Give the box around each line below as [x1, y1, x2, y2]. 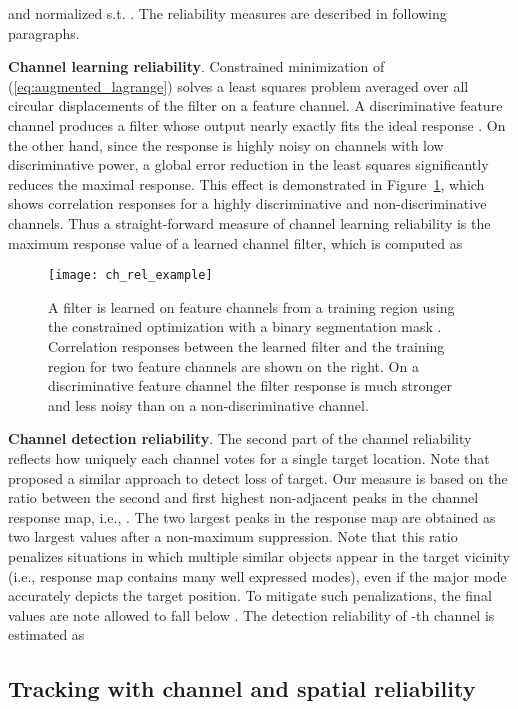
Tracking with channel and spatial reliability [8, 673, 476, 704]
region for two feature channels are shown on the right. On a [48, 355, 419, 376]
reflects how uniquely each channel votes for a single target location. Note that [8, 447, 490, 468]
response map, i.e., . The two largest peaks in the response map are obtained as [8, 506, 496, 527]
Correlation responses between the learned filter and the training [48, 335, 445, 356]
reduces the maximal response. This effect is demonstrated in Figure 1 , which [8, 173, 485, 194]
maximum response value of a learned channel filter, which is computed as [8, 232, 463, 253]
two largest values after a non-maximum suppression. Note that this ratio [8, 526, 458, 547]
